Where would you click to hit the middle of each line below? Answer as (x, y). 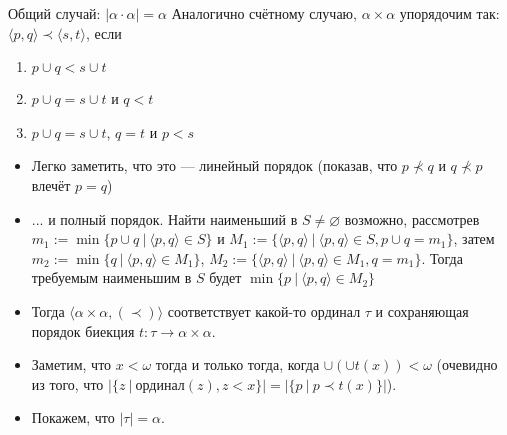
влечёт (51, 184)
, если (103, 32)
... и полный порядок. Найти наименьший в (164, 218)
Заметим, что (71, 364)
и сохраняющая (422, 310)
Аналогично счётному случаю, (264, 13)
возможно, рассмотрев (412, 218)
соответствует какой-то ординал (264, 310)
